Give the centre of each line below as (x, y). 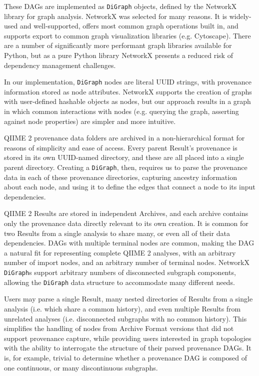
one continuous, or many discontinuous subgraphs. (81, 367)
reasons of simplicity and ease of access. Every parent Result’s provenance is (121, 147)
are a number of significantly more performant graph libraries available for (118, 45)
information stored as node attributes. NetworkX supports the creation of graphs (128, 91)
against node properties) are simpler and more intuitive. (90, 121)
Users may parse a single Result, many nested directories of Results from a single (128, 299)
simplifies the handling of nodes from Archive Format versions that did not (119, 328)
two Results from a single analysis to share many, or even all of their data (117, 233)
